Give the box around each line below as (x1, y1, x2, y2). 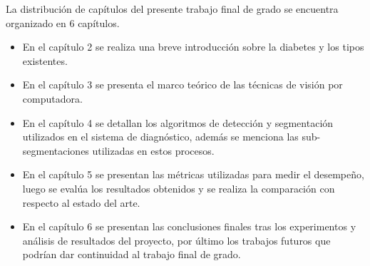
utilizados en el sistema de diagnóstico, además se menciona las (22, 129, 299, 144)
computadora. (22, 91, 83, 106)
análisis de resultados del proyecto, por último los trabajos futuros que (22, 232, 331, 247)
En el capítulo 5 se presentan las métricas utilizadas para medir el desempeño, (22, 167, 364, 182)
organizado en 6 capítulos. (6, 15, 120, 30)
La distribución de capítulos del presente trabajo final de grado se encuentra (6, 1, 339, 16)
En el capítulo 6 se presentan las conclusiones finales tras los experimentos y (22, 219, 356, 234)
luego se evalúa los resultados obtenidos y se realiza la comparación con (22, 180, 335, 195)
